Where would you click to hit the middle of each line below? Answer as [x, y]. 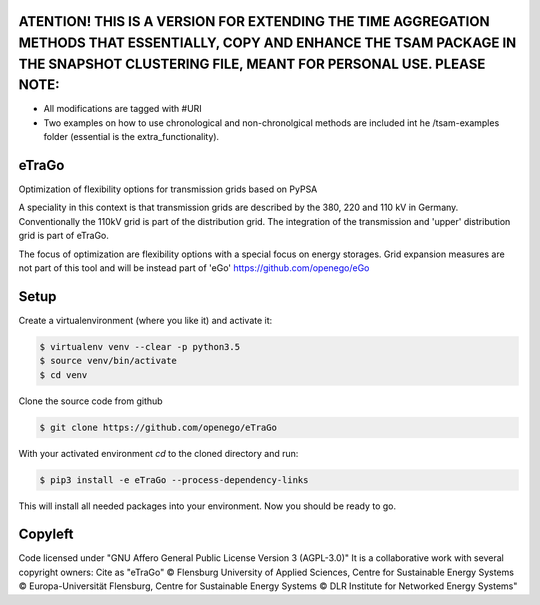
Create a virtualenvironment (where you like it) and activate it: [145, 320]
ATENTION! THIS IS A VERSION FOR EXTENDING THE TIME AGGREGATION [254, 21]
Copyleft [46, 534]
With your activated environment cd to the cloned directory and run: [158, 453]
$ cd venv [63, 374]
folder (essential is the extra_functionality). [131, 137]
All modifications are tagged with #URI [122, 109]
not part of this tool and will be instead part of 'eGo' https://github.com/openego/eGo [194, 267]
